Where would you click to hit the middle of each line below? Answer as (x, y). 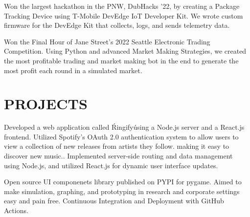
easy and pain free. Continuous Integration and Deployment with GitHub (114, 201)
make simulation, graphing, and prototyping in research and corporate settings (122, 191)
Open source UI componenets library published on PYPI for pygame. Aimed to (123, 182)
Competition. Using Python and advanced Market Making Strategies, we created (125, 51)
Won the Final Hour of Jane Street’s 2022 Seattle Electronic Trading (107, 41)
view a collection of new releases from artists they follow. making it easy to (117, 146)
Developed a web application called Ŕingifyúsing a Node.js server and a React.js (124, 127)
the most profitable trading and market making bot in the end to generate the (121, 60)
